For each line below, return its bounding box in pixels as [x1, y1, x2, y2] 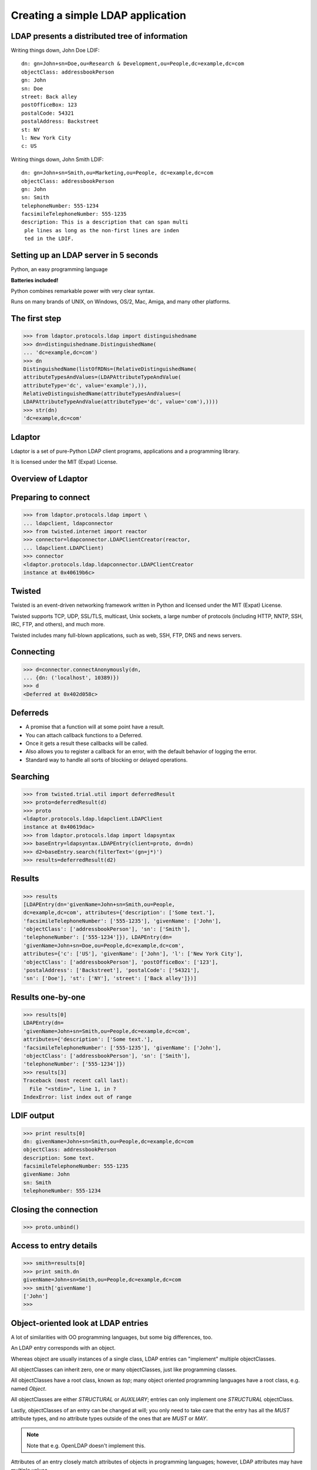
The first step [11, 313, 62, 323]
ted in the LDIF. [24, 235, 75, 242]
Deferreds [11, 708, 49, 718]
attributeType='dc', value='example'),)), [23, 382, 147, 389]
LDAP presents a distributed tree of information [11, 31, 188, 41]
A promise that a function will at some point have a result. [25, 723, 164, 730]
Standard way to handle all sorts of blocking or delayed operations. [25, 756, 188, 763]
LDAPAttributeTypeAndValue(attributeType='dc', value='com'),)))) [23, 399, 218, 405]
